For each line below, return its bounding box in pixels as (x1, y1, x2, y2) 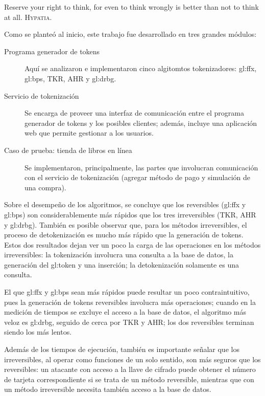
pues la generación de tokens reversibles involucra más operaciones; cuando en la (4, 296, 256, 307)
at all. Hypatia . (4, 11, 52, 22)
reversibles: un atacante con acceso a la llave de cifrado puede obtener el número (4, 364, 256, 375)
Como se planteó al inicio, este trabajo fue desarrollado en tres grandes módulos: (4, 29, 257, 39)
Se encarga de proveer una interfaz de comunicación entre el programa (25, 107, 244, 118)
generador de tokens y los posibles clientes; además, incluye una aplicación (25, 117, 257, 128)
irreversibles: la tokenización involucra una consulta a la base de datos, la (4, 249, 233, 260)
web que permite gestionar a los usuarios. (25, 127, 154, 138)
